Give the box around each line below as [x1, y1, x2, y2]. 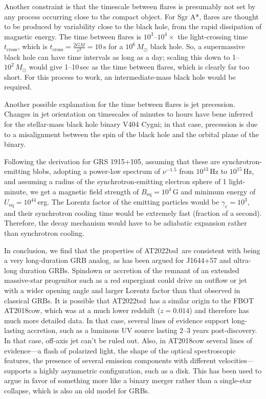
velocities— [218, 355, 254, 366]
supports [4, 365, 31, 375]
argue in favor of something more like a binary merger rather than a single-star [4, 375, 252, 386]
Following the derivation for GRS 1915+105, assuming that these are [4, 156, 220, 166]
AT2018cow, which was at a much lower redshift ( [4, 305, 161, 316]
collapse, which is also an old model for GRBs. [4, 385, 150, 395]
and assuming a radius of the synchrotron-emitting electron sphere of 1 [4, 176, 227, 187]
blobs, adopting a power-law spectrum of [32, 166, 161, 176]
